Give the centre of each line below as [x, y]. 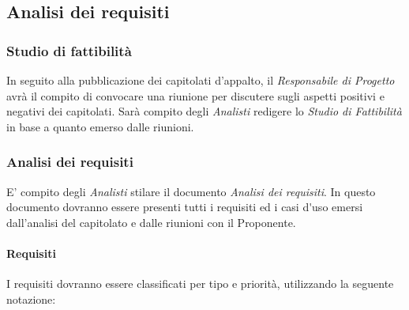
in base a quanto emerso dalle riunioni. [100, 126]
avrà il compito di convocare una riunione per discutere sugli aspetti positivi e [195, 95]
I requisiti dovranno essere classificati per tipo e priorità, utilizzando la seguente [200, 284]
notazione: [31, 299]
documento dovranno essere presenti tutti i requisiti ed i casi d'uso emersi [185, 207]
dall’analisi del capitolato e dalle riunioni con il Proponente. [151, 222]
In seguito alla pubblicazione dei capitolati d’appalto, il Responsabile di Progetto [201, 80]
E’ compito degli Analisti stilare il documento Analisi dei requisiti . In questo [191, 191]
